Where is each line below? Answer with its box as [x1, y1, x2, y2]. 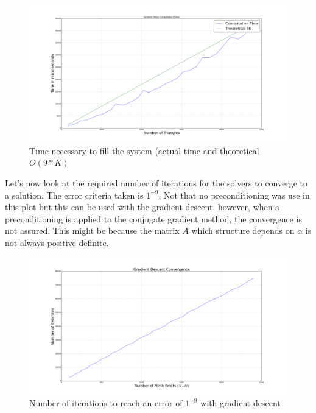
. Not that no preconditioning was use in [158, 188, 310, 201]
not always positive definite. [5, 236, 109, 249]
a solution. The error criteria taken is [5, 188, 144, 201]
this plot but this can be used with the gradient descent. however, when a [5, 200, 280, 213]
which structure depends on [191, 224, 295, 237]
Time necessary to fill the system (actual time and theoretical [29, 144, 259, 157]
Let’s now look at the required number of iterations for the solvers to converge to [5, 177, 307, 189]
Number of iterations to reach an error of [29, 397, 183, 409]
